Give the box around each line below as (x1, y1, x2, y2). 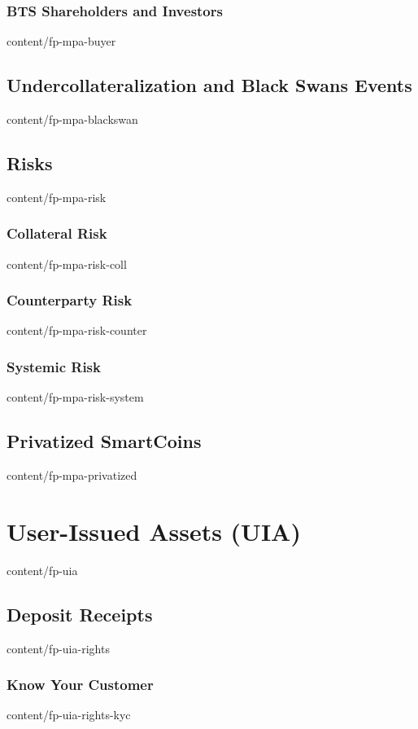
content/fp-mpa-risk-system (7, 389, 144, 406)
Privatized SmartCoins (7, 428, 202, 454)
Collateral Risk (7, 223, 107, 244)
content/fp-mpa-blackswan (7, 111, 138, 128)
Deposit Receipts (7, 601, 153, 626)
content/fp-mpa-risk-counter (7, 322, 147, 339)
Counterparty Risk (7, 290, 133, 310)
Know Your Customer (7, 674, 154, 695)
